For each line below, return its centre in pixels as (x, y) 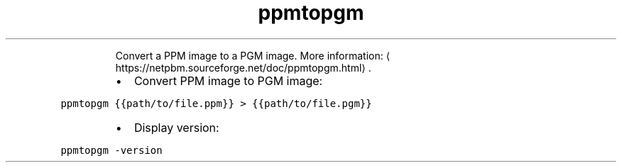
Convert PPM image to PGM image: (228, 80)
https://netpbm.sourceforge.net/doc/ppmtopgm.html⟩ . (243, 67)
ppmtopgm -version (111, 150)
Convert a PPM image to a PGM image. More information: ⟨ (253, 55)
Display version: (176, 127)
